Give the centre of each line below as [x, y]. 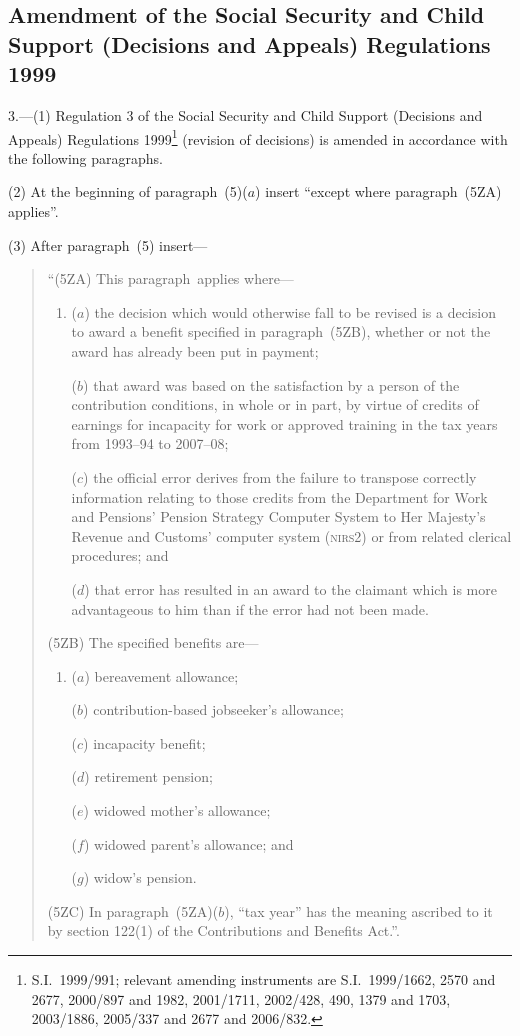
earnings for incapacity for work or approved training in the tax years [284, 423]
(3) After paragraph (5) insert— [108, 244]
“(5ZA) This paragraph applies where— [170, 278]
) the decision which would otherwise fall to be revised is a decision [290, 311]
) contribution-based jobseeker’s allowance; [213, 709]
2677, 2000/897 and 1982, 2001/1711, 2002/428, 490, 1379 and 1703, [241, 998]
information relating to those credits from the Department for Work [279, 496]
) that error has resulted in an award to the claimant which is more [290, 588]
